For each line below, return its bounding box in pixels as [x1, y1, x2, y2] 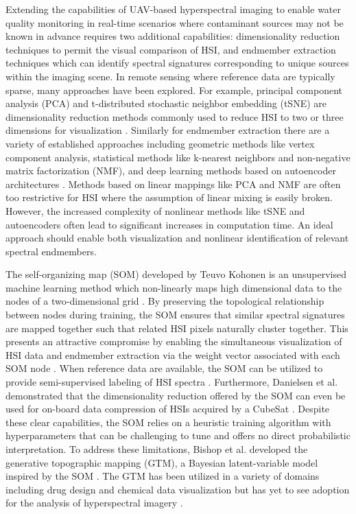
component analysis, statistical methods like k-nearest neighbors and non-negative [5, 150, 351, 164]
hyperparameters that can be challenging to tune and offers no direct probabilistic [5, 428, 351, 443]
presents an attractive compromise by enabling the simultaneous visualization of [5, 334, 342, 349]
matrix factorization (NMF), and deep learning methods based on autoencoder [5, 163, 336, 178]
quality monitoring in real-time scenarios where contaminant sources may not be [5, 15, 344, 30]
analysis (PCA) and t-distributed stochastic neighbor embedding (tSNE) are [5, 96, 327, 110]
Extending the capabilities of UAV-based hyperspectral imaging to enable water [5, 2, 342, 16]
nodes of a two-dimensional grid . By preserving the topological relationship [5, 294, 324, 308]
